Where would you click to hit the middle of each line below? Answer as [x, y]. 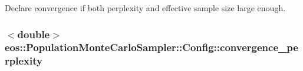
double [34, 34]
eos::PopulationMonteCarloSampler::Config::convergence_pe [151, 47]
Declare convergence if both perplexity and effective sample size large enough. [145, 8]
